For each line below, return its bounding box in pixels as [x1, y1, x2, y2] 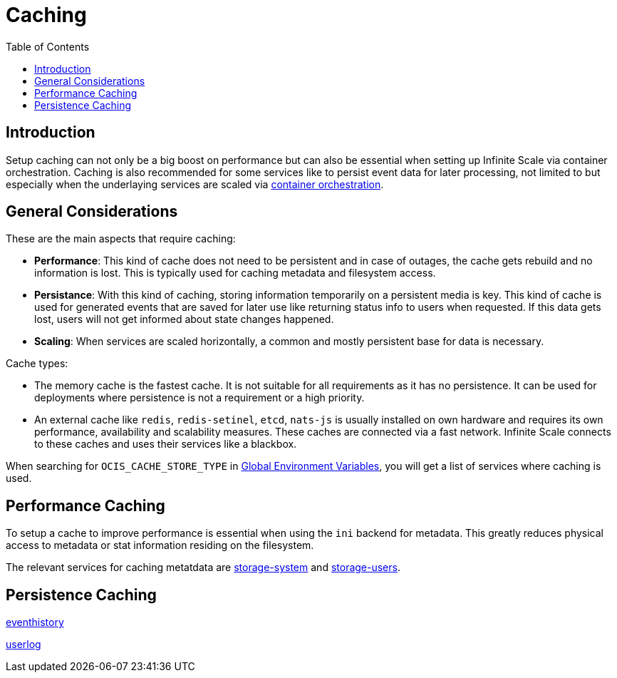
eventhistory [6, 616, 64, 629]
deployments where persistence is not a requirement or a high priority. [34, 391, 365, 404]
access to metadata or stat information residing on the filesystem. [6, 539, 314, 552]
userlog [6, 638, 41, 651]
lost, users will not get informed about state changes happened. [34, 313, 334, 326]
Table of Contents [6, 40, 90, 53]
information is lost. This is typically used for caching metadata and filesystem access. [34, 267, 436, 279]
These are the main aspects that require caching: [6, 232, 236, 245]
